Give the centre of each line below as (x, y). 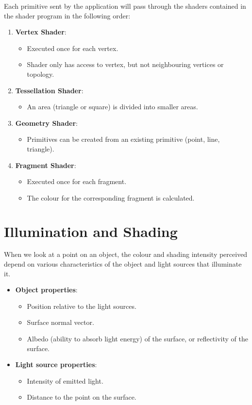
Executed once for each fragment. (77, 181)
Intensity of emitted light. (65, 380)
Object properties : (46, 290)
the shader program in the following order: (67, 15)
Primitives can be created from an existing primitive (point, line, (123, 139)
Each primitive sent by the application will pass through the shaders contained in (125, 6)
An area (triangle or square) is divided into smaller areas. (112, 107)
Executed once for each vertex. (73, 48)
